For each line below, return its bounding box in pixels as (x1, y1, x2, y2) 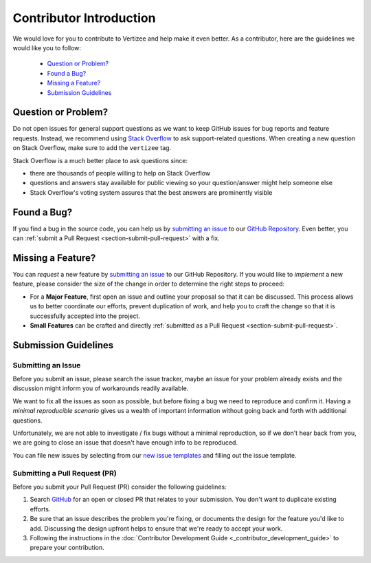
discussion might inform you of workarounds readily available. (12, 384, 189, 392)
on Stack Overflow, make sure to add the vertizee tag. (12, 144, 172, 152)
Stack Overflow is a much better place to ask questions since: (12, 156, 188, 164)
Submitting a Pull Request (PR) (12, 468, 117, 478)
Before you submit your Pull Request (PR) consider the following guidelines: (12, 482, 227, 491)
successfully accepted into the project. (30, 312, 140, 320)
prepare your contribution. (30, 544, 104, 552)
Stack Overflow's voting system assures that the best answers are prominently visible (30, 188, 273, 196)
